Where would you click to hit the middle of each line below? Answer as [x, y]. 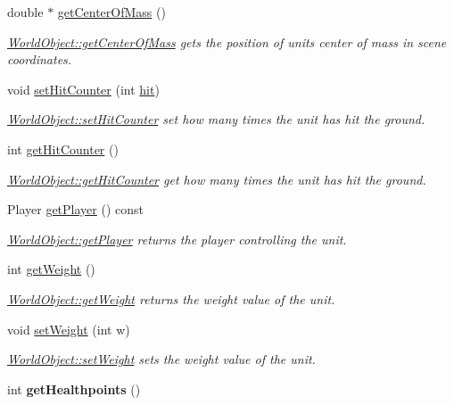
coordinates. [40, 59]
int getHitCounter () [63, 149]
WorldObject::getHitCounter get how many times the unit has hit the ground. [217, 179]
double [25, 12]
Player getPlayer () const [75, 209]
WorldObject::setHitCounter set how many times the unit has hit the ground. [216, 119]
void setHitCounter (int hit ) [83, 89]
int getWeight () [51, 269]
